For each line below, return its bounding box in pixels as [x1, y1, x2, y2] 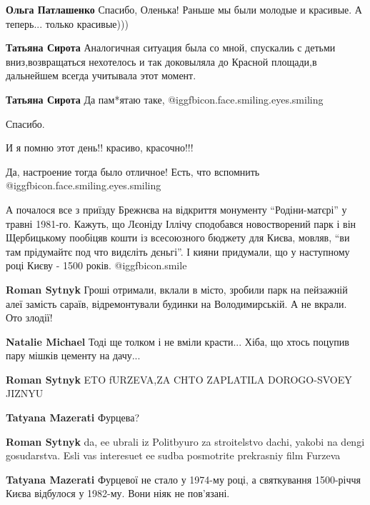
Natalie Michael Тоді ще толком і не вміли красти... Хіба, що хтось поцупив [6, 334, 349, 349]
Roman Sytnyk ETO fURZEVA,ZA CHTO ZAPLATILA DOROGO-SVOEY [6, 371, 352, 386]
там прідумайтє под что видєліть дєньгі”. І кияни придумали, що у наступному [6, 244, 350, 259]
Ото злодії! [6, 310, 53, 325]
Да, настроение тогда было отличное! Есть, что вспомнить [6, 164, 260, 179]
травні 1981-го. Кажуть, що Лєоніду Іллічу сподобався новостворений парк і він [6, 216, 356, 231]
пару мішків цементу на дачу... [6, 348, 141, 363]
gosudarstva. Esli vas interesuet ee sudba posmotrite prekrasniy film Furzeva [6, 448, 341, 463]
